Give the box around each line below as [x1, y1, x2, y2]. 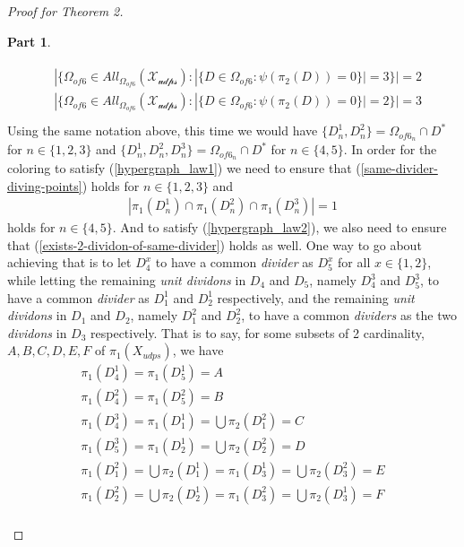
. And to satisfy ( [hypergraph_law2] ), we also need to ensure [112, 218, 447, 237]
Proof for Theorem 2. [7, 2, 124, 20]
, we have [172, 341, 224, 360]
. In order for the [343, 140, 437, 159]
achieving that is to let [7, 253, 132, 272]
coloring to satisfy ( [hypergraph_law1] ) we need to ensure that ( [7, 159, 361, 178]
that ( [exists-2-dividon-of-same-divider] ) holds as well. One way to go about [7, 235, 422, 254]
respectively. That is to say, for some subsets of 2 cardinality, [90, 323, 425, 342]
